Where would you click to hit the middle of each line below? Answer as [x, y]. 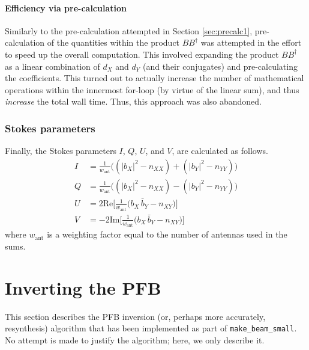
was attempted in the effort [251, 42]
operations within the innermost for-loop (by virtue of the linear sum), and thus [152, 89]
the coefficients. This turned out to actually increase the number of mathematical [154, 78]
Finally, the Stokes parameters [61, 151]
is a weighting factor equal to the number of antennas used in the [167, 234]
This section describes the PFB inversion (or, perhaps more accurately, [135, 316]
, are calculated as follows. [220, 151]
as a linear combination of [52, 66]
